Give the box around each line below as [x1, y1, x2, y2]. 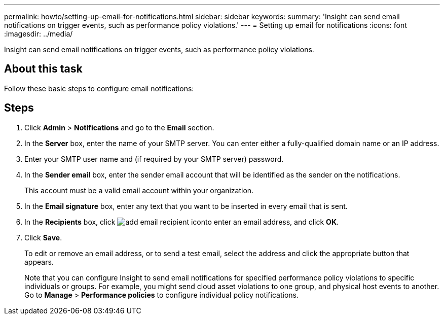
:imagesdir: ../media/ [4, 29, 73, 38]
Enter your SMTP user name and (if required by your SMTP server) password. [24, 154, 284, 163]
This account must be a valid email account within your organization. [24, 186, 254, 195]
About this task [4, 62, 83, 76]
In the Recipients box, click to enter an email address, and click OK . [24, 217, 339, 226]
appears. [24, 257, 54, 266]
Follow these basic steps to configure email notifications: [4, 84, 194, 93]
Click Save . [24, 233, 62, 242]
